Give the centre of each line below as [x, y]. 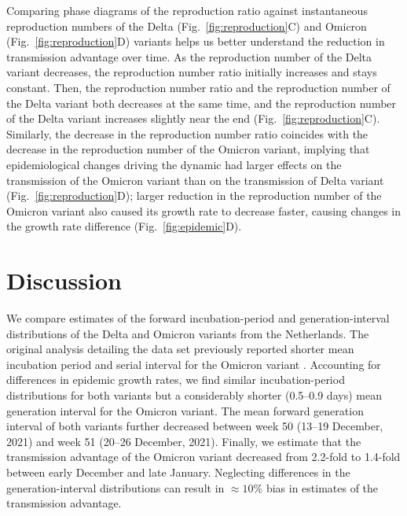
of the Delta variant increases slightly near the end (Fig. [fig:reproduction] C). [193, 118]
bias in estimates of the [322, 487]
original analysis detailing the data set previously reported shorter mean [180, 349]
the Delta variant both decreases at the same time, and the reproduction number [202, 103]
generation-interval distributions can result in [115, 487]
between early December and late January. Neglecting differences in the [178, 472]
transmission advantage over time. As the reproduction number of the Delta [189, 56]
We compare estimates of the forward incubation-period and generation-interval [198, 318]
